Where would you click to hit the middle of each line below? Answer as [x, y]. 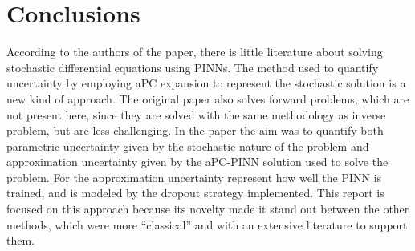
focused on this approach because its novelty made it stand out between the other [208, 209]
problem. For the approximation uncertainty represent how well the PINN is [194, 177]
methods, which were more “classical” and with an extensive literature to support [207, 224]
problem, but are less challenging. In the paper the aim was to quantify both [195, 130]
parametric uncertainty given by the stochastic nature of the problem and [188, 146]
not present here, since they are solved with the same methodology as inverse [196, 114]
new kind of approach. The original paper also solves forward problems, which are [208, 98]
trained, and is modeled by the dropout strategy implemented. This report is [195, 193]
